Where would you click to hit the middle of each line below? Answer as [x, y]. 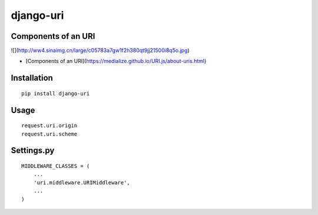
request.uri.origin [49, 126]
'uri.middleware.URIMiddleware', [82, 182]
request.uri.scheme [49, 134]
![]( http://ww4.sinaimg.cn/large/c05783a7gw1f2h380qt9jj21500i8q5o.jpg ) [100, 51]
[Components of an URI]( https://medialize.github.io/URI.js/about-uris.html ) [116, 61]
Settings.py [33, 150]
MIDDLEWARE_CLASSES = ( [56, 166]
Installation [32, 78]
